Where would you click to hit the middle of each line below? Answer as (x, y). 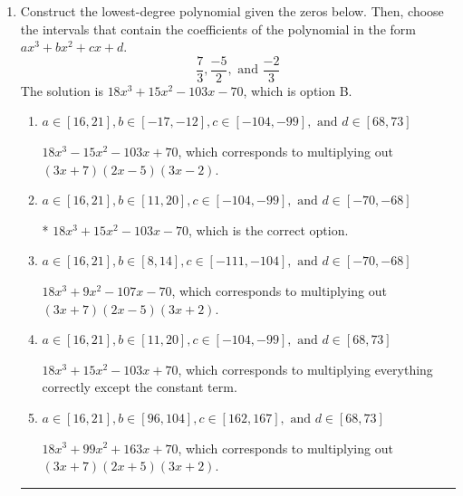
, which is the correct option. (269, 229)
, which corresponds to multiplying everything (305, 369)
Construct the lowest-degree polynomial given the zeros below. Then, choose (232, 11)
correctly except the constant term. (140, 387)
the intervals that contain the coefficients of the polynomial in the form (218, 29)
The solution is (62, 90)
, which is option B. (298, 90)
